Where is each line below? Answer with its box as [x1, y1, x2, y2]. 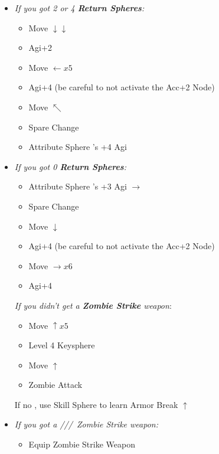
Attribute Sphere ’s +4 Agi [28, 141, 127, 153]
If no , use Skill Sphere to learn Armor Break [14, 398, 178, 410]
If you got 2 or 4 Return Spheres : [14, 2, 145, 14]
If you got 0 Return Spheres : [14, 160, 126, 172]
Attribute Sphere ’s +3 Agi [28, 180, 127, 192]
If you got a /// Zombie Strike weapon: [14, 418, 158, 430]
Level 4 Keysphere [28, 339, 95, 351]
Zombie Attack [28, 378, 83, 391]
